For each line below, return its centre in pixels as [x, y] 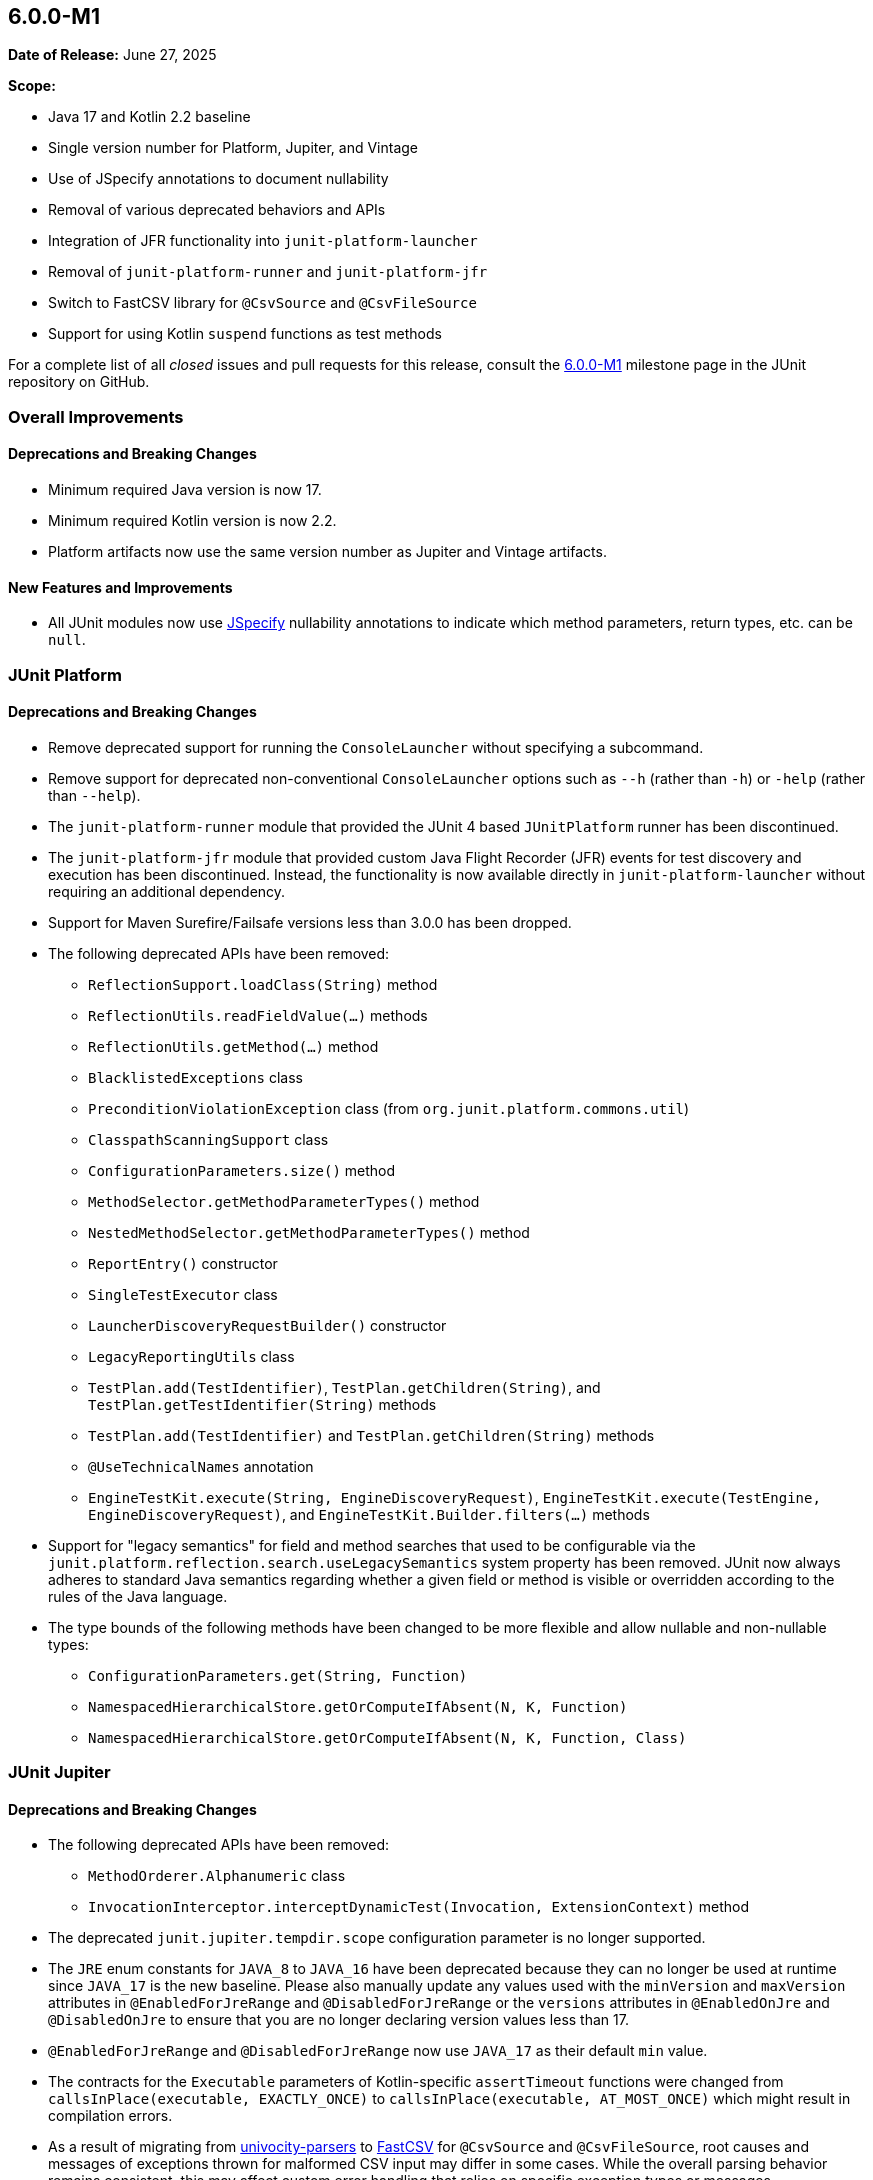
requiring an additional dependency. [167, 891]
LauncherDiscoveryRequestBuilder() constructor [267, 1325]
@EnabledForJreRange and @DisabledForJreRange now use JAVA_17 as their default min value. [378, 2051]
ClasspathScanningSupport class [208, 1139]
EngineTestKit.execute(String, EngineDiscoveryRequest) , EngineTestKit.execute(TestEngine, [454, 1497]
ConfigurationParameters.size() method [242, 1170]
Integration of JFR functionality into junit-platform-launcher [263, 241]
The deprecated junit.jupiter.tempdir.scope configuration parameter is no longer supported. [377, 1938]
